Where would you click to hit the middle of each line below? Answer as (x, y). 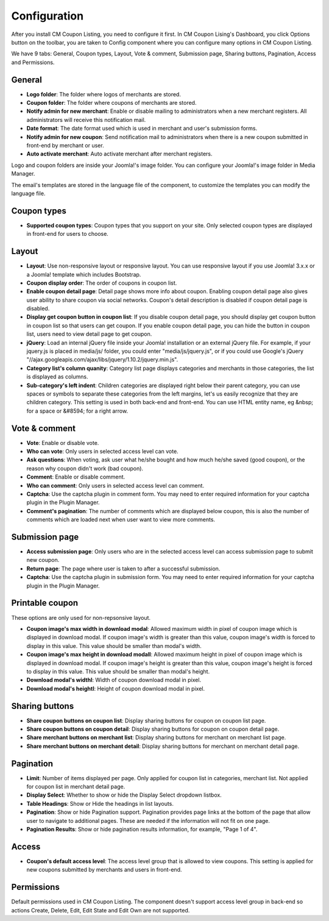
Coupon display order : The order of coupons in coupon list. (102, 283)
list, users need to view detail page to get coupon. (89, 334)
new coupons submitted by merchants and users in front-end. (104, 870)
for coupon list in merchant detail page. (76, 787)
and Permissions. (33, 62)
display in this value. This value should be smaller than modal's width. (114, 645)
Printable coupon (45, 603)
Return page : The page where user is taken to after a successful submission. (123, 568)
